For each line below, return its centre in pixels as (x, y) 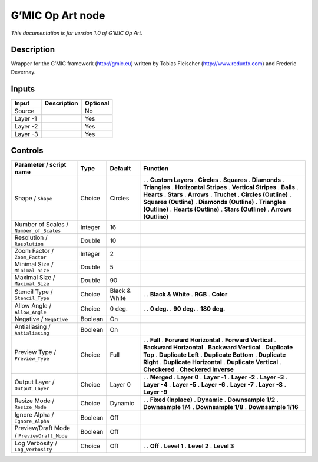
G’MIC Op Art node (58, 15)
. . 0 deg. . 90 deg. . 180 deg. (184, 308)
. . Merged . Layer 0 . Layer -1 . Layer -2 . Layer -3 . (216, 377)
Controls (27, 151)
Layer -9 (155, 392)
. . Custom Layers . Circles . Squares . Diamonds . (214, 180)
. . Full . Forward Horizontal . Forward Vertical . (210, 340)
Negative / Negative (41, 319)
